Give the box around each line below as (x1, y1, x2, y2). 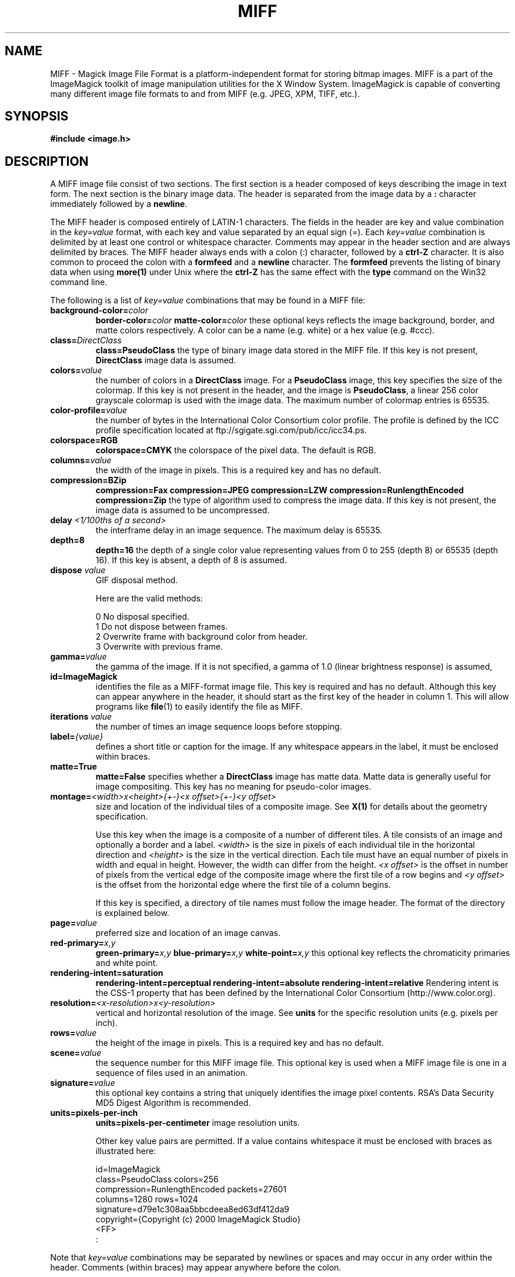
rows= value (50, 1028, 97, 1038)
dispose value (50, 565, 106, 576)
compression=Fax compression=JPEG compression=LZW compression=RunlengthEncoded (95, 485, 464, 496)
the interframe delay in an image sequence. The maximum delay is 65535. (95, 525, 383, 536)
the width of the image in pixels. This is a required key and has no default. (95, 465, 382, 476)
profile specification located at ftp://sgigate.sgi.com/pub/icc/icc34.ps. (95, 425, 367, 436)
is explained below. (95, 908, 169, 918)
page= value (50, 918, 98, 928)
